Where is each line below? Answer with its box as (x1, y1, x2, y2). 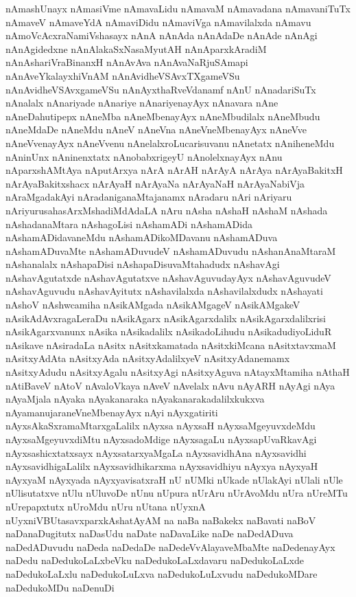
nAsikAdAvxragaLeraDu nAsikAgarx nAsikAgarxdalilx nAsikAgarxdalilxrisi (5, 311, 326, 325)
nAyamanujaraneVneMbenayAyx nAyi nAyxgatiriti (5, 405, 218, 419)
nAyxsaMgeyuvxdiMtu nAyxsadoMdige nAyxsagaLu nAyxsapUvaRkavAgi (5, 432, 317, 446)
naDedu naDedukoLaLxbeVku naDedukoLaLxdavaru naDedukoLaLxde (5, 553, 304, 567)
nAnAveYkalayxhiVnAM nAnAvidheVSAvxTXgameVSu (5, 68, 240, 82)
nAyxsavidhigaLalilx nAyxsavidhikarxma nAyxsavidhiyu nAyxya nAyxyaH (5, 459, 318, 473)
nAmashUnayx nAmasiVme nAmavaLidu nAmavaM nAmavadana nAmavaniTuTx (5, 1, 351, 15)
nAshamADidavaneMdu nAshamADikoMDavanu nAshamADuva (5, 230, 278, 245)
